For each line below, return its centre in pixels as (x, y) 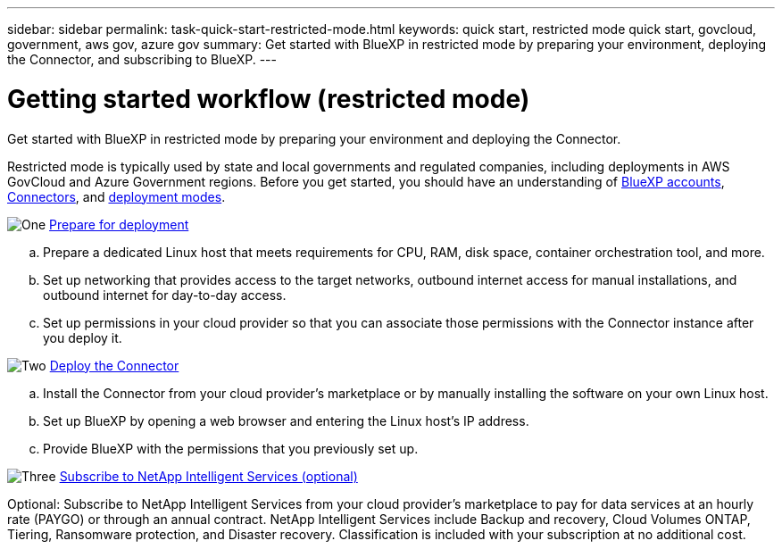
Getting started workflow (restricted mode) (269, 99)
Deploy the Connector (114, 365)
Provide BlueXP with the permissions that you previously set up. (231, 448)
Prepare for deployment (119, 224)
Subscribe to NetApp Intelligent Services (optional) (208, 476)
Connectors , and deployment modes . (116, 196)
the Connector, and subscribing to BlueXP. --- (142, 59)
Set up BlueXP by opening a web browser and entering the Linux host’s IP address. (286, 420)
